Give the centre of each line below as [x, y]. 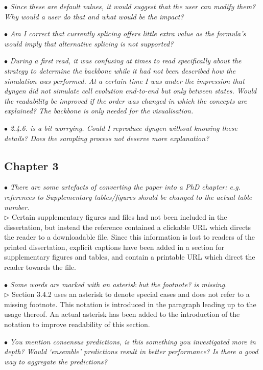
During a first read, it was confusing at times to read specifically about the [126, 61]
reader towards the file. [40, 267]
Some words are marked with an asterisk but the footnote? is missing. [118, 284]
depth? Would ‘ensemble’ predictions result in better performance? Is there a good [131, 351]
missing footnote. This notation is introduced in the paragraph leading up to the [130, 304]
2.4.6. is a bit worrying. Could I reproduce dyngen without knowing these [124, 128]
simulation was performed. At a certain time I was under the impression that [124, 80]
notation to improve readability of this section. [77, 324]
